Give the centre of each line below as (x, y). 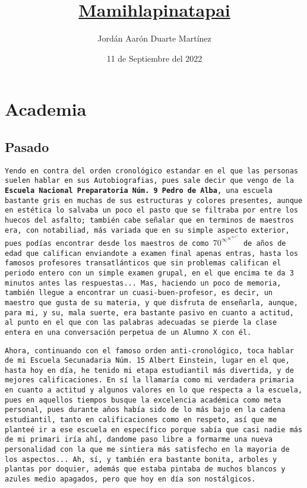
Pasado (27, 146)
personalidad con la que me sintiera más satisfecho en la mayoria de (147, 450)
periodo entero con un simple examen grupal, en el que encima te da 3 (149, 273)
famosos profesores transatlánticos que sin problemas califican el (143, 263)
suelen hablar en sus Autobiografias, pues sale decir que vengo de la (149, 181)
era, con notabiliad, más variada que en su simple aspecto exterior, (147, 230)
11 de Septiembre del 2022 (154, 58)
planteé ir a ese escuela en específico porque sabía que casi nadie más (154, 430)
